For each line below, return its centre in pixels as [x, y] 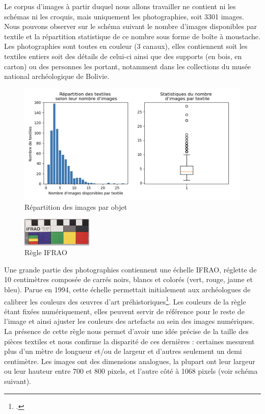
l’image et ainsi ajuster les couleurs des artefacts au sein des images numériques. [129, 321]
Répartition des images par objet [76, 206]
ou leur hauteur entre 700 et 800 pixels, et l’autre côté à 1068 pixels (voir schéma [131, 371]
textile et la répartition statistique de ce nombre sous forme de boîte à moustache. [132, 36]
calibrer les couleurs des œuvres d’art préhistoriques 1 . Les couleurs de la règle [125, 300]
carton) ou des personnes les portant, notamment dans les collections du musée [128, 66]
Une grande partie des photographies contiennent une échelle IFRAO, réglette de [130, 269]
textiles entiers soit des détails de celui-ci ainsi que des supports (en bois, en [123, 56]
